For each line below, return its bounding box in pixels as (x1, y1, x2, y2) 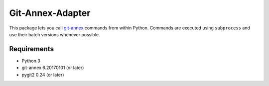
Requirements (9, 45, 54, 53)
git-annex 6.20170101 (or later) (21, 65, 84, 71)
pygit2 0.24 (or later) (21, 72, 64, 78)
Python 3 (21, 58, 41, 64)
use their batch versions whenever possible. (9, 31, 100, 37)
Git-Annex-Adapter (9, 7, 91, 18)
